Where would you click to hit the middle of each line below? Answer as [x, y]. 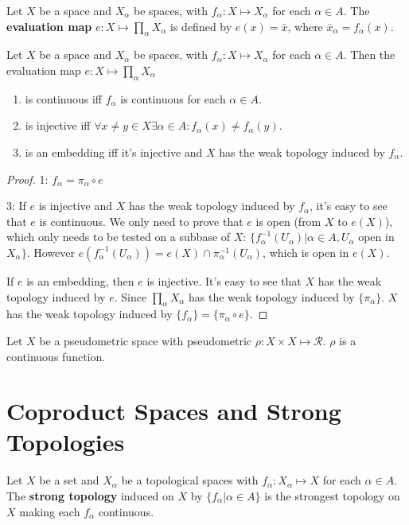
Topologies [66, 442]
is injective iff [58, 125]
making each [50, 511]
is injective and [76, 206]
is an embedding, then [80, 280]
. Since [130, 296]
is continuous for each [173, 98]
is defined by [201, 26]
